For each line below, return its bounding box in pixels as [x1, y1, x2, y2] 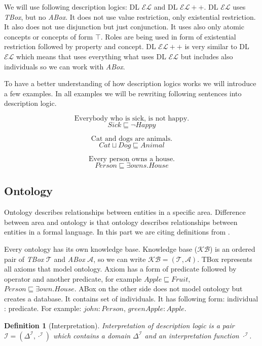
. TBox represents [197, 253, 252, 264]
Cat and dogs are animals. [91, 135, 173, 142]
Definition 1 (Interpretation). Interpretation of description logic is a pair [4, 320, 235, 331]
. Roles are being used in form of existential [100, 31, 236, 42]
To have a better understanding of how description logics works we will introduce [4, 78, 256, 89]
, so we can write [93, 253, 146, 264]
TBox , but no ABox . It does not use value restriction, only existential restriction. [4, 11, 256, 22]
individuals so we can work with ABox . [4, 61, 125, 71]
